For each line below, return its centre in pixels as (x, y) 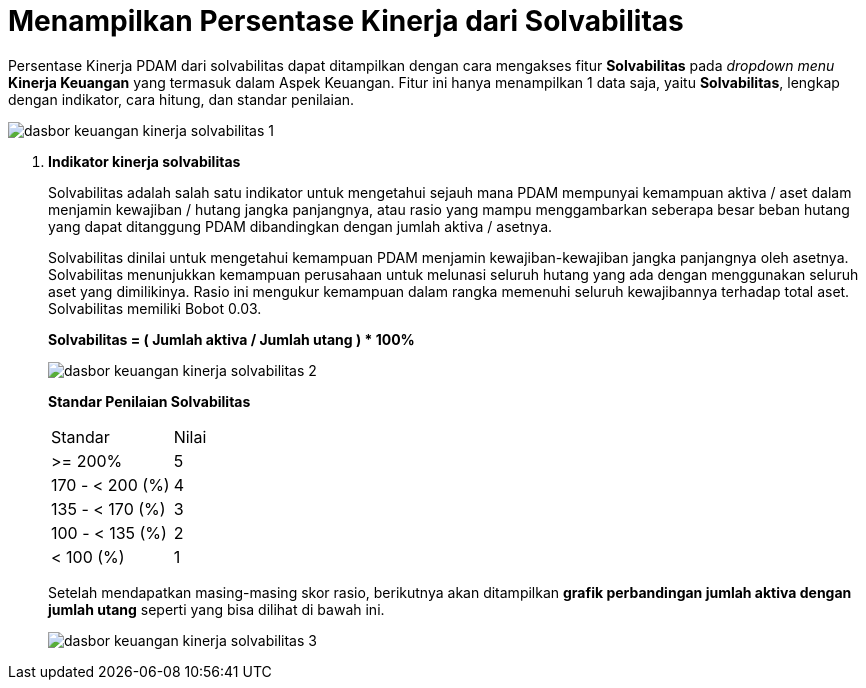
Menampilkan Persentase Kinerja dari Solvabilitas (346, 21)
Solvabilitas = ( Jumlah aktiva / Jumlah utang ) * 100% (231, 339)
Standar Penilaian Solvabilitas (149, 401)
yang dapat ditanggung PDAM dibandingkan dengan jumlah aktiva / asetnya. (300, 226)
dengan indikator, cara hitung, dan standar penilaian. (181, 99)
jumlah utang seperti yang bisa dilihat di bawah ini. (216, 609)
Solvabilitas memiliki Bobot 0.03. (155, 308)
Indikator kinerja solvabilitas (144, 161)
